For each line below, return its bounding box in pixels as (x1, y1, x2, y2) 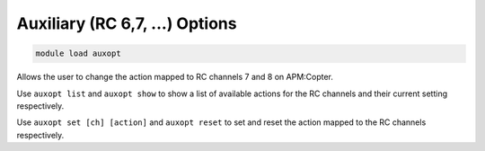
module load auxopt (35, 49, 121, 58)
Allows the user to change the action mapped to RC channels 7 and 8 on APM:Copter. (16, 72, 334, 83)
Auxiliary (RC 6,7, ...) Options (16, 13, 237, 33)
